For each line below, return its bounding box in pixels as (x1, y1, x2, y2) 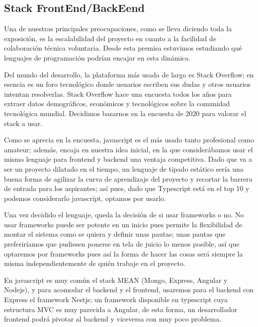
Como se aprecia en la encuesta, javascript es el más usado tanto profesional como (4, 134, 254, 145)
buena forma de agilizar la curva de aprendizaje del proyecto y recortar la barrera (4, 173, 253, 184)
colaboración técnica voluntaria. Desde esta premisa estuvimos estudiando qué (4, 43, 242, 53)
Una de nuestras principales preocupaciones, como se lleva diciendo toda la (4, 23, 232, 34)
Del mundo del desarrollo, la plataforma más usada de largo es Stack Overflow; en (4, 69, 254, 79)
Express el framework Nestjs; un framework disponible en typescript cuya (4, 294, 228, 305)
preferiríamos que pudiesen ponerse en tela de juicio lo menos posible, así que (4, 239, 240, 249)
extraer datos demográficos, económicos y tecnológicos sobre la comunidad (4, 98, 230, 109)
